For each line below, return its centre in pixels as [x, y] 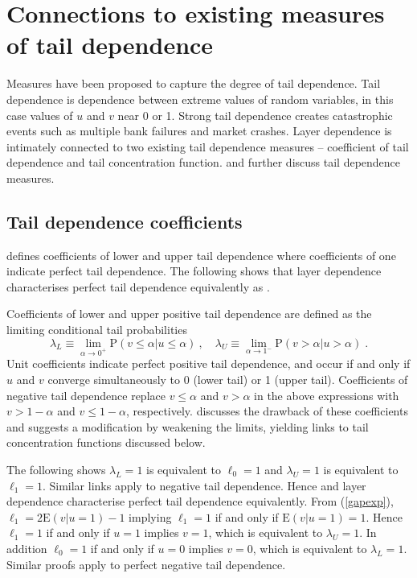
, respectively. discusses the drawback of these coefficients [267, 411]
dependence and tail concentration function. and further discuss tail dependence [204, 162]
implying [150, 516]
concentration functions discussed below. [106, 442]
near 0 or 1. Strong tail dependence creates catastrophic [255, 115]
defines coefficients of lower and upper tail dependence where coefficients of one [201, 255]
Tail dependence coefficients [125, 221]
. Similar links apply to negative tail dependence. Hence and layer [204, 485]
